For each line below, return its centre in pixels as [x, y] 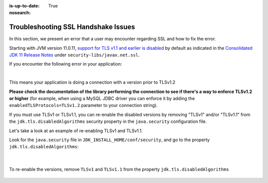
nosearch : [20, 13]
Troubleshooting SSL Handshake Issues [72, 27]
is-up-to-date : [24, 6]
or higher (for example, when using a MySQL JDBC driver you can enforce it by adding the [102, 98]
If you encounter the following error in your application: [66, 64]
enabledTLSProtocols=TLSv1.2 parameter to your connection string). [84, 105]
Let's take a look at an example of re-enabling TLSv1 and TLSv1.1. [76, 131]
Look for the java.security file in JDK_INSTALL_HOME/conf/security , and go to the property [109, 140]
